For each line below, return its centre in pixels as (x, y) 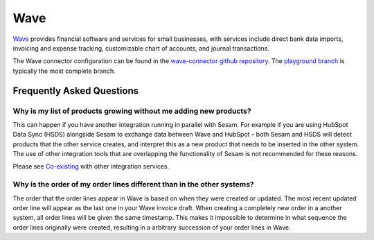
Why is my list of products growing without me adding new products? (132, 111)
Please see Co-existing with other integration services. (91, 166)
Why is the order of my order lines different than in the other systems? (133, 185)
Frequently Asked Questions (76, 91)
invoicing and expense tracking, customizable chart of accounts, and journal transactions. (141, 48)
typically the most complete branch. (64, 71)
